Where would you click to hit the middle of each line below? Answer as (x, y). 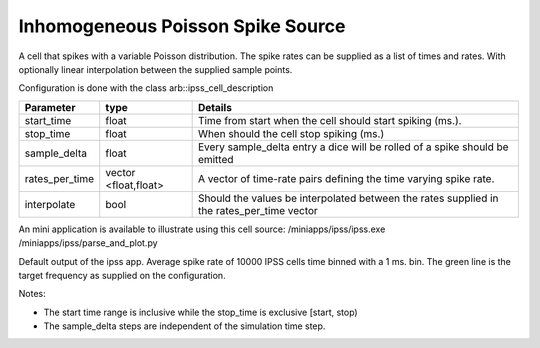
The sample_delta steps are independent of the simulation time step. (184, 326)
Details (214, 107)
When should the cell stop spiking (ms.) (291, 133)
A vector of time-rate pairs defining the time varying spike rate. (346, 178)
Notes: (32, 294)
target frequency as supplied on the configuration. (122, 275)
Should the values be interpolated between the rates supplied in (348, 198)
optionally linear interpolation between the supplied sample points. (155, 69)
